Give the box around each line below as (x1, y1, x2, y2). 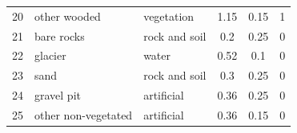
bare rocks (34, 27, 85, 44)
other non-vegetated (34, 106, 133, 123)
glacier (34, 47, 66, 64)
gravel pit (34, 87, 81, 104)
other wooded (34, 7, 101, 24)
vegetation (143, 7, 195, 24)
